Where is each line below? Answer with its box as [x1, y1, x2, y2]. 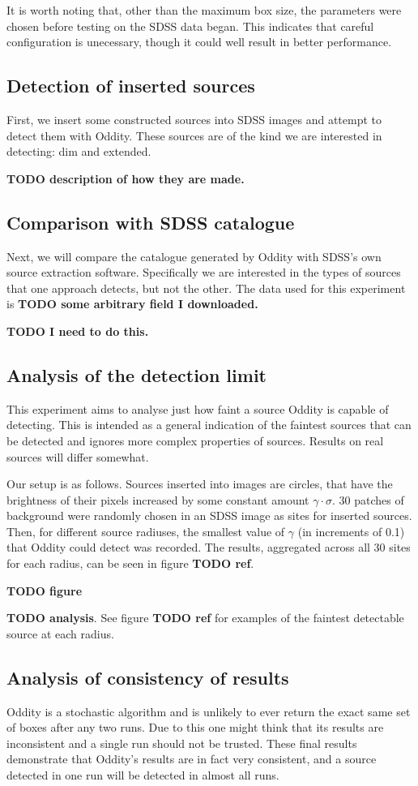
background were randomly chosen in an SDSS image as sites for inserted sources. [6, 507, 412, 524]
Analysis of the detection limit [6, 362, 267, 387]
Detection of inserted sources [6, 73, 255, 98]
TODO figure [6, 582, 83, 599]
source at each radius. [6, 625, 114, 642]
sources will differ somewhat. [6, 448, 149, 465]
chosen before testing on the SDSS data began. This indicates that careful [6, 17, 374, 34]
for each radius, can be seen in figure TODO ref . [6, 555, 254, 572]
